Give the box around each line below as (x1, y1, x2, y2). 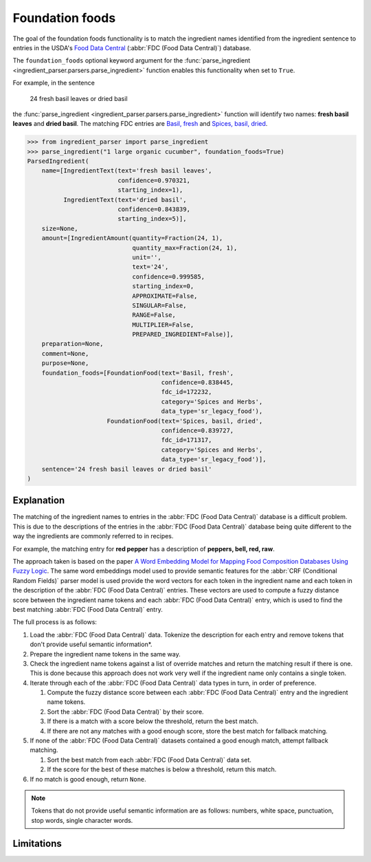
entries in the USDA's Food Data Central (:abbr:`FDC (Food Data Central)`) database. (12, 43, 251, 52)
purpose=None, (41, 360, 89, 367)
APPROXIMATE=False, (132, 292, 198, 300)
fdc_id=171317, (161, 436, 212, 444)
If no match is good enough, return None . (30, 775, 147, 783)
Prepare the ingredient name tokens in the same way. (30, 650, 181, 658)
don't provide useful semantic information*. (30, 640, 153, 649)
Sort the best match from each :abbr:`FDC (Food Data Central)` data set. (47, 755, 252, 764)
